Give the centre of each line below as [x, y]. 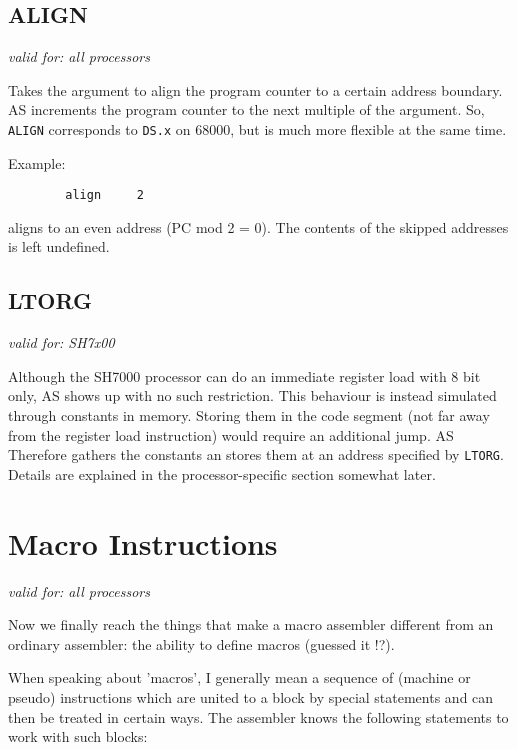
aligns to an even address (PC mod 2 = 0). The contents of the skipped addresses [258, 226]
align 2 [105, 195]
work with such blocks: [78, 736]
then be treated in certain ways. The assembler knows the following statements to [258, 716]
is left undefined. [59, 246]
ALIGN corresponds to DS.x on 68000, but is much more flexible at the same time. [257, 128]
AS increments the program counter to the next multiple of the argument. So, [246, 109]
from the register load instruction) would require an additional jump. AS [231, 434]
